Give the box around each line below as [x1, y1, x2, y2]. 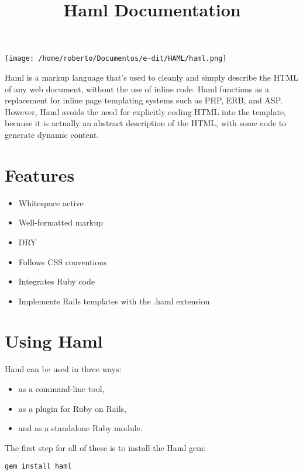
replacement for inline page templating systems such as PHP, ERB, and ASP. [5, 94, 283, 106]
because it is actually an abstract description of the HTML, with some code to [5, 117, 287, 129]
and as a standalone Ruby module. [18, 422, 143, 434]
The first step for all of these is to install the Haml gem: [5, 441, 206, 453]
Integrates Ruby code [18, 275, 95, 287]
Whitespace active [18, 196, 84, 209]
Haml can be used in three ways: [5, 363, 122, 375]
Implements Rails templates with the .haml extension [18, 294, 210, 307]
